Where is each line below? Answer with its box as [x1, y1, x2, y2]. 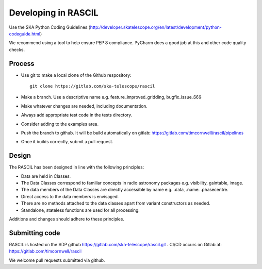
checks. [9, 47, 25, 52]
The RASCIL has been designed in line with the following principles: [9, 164, 144, 170]
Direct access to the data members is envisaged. [21, 193, 119, 199]
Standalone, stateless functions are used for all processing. [21, 207, 140, 213]
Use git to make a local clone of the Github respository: [21, 72, 131, 78]
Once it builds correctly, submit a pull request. [21, 139, 114, 145]
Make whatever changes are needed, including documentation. [21, 103, 147, 109]
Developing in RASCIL [9, 7, 99, 18]
